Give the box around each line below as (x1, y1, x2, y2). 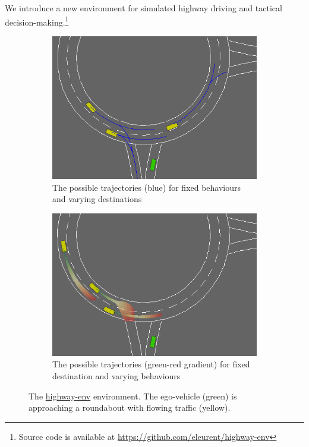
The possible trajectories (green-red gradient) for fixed (52, 358, 250, 370)
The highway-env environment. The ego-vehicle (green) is (29, 389, 237, 402)
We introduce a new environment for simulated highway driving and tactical (5, 2, 282, 14)
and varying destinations (52, 193, 142, 205)
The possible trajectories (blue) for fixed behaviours (52, 181, 241, 193)
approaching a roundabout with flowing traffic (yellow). (29, 401, 231, 414)
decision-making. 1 (5, 14, 69, 28)
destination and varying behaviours (52, 369, 181, 382)
